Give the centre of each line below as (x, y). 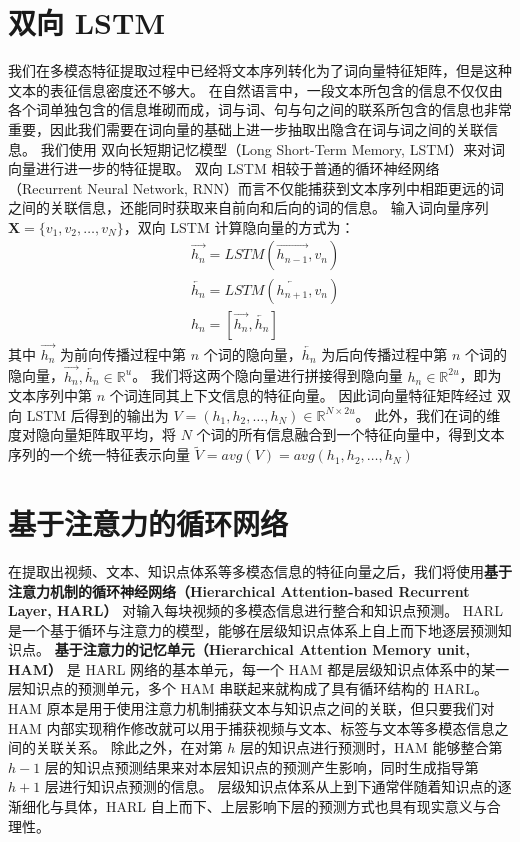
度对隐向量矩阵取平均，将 (92, 434)
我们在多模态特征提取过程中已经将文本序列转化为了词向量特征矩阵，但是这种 (260, 70)
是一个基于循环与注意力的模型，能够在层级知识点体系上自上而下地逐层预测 (253, 629)
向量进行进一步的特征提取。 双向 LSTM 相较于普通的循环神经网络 (224, 168)
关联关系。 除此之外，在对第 (129, 747)
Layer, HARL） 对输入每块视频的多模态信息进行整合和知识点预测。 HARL (255, 610)
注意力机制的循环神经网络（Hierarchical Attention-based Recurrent (239, 590)
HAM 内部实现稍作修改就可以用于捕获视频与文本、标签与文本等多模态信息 (251, 727)
